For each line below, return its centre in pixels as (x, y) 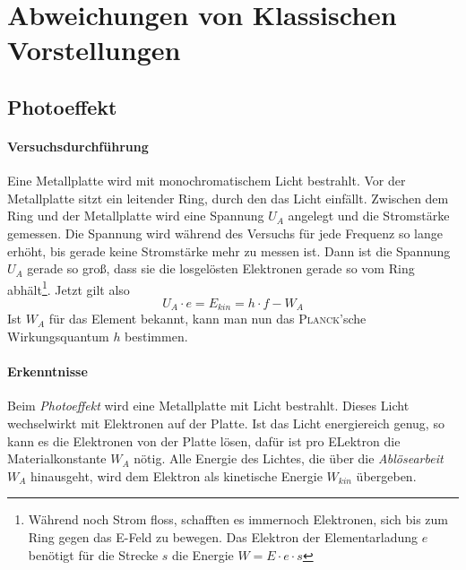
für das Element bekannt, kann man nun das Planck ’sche (207, 319)
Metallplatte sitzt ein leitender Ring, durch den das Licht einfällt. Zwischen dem (228, 198)
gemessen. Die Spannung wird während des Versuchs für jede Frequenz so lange (225, 233)
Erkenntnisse (47, 371)
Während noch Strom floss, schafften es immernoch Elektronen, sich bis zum (238, 519)
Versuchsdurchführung (78, 146)
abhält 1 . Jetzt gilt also (69, 288)
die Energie (203, 554)
